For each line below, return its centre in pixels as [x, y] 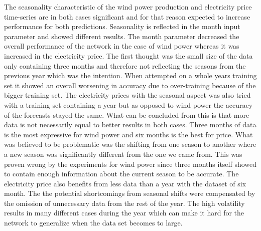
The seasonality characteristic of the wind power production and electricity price [128, 7]
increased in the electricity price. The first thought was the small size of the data [128, 55]
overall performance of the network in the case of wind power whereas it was [122, 46]
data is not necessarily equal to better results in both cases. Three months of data [130, 125]
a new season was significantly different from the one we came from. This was [123, 154]
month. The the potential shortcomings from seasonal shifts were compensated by [130, 193]
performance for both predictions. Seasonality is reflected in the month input [122, 26]
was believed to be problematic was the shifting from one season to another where [130, 144]
